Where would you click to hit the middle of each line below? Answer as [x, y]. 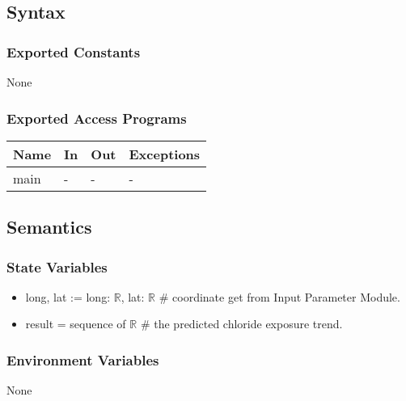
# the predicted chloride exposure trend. [241, 324]
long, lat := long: [68, 296]
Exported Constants [74, 51]
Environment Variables [83, 359]
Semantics [49, 227]
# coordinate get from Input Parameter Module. [279, 296]
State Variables [57, 266]
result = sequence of [76, 324]
